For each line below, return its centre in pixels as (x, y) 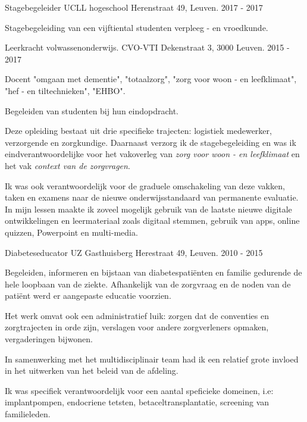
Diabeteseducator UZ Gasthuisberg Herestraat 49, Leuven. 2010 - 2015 (134, 252)
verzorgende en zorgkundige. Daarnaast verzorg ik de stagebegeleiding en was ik (151, 142)
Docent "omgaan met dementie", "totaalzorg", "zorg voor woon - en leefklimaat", (151, 79)
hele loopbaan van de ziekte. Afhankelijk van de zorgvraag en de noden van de (148, 284)
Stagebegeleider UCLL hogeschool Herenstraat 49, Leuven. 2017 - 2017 (134, 7)
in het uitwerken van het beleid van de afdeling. (92, 371)
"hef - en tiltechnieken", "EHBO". (65, 90)
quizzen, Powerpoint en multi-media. (71, 232)
